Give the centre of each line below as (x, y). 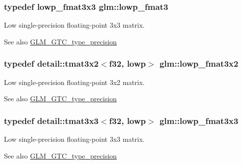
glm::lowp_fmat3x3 (199, 120)
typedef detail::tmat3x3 (51, 120)
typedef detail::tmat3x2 (51, 63)
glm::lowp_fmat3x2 (199, 63)
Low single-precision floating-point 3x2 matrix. (74, 82)
